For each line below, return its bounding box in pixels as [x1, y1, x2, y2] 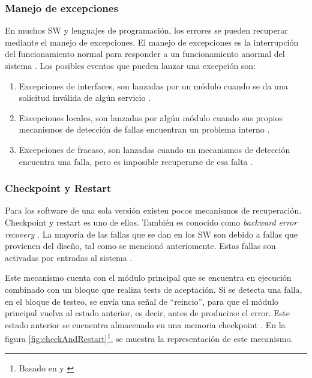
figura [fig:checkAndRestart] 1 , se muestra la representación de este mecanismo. [5, 331, 293, 344]
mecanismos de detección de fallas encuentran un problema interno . [19, 123, 270, 136]
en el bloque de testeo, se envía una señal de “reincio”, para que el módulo [5, 295, 279, 307]
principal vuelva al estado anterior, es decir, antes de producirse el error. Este [5, 307, 290, 319]
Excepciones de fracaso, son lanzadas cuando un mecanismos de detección [19, 143, 290, 155]
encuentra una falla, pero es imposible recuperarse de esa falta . [19, 155, 253, 167]
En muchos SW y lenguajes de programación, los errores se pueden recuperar [5, 24, 288, 37]
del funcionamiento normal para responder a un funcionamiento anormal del [5, 47, 285, 60]
